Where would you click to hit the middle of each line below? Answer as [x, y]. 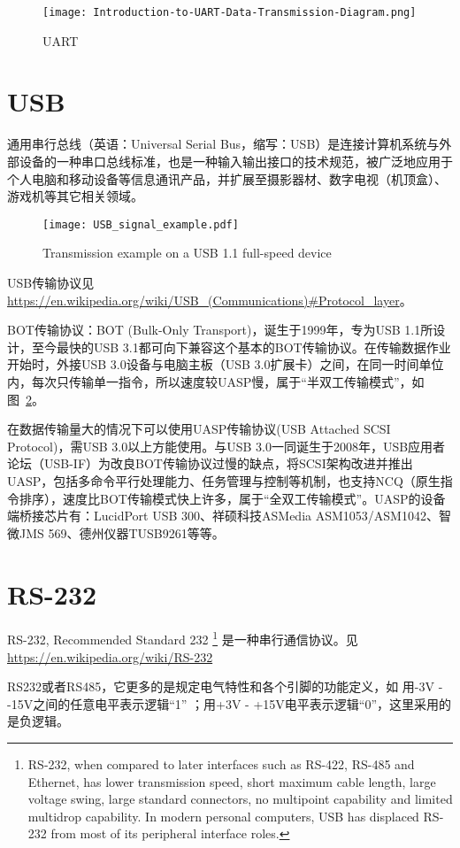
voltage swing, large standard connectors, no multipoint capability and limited [240, 799]
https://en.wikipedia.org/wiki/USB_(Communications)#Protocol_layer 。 [210, 300]
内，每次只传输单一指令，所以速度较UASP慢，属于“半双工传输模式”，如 [216, 381]
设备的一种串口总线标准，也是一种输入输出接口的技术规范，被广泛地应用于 [236, 161]
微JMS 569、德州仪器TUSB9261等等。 [116, 532]
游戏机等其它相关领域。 [75, 196]
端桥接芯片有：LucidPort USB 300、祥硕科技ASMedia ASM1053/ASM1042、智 [229, 516]
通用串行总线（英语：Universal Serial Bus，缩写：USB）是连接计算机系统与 [223, 144]
